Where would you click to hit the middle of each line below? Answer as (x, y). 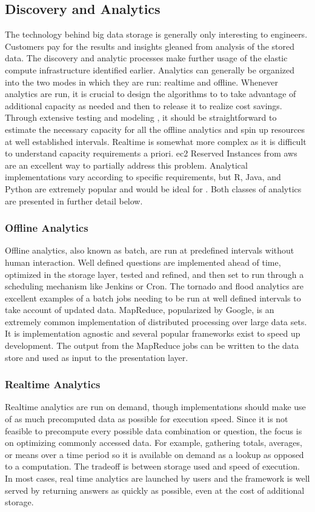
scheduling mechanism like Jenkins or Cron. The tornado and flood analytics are (154, 286)
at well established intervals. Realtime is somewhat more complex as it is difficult (156, 141)
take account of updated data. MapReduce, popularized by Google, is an (140, 310)
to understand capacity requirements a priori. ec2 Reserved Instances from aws (151, 153)
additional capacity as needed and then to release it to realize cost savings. (144, 105)
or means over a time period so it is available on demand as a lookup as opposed (154, 454)
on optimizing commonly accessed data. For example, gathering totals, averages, (154, 443)
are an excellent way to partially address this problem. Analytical (126, 165)
